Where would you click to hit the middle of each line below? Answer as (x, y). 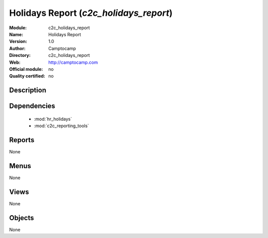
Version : (18, 42)
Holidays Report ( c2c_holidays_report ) (91, 13)
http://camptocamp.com (73, 62)
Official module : (26, 69)
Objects (22, 218)
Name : (16, 34)
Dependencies (32, 106)
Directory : (20, 55)
